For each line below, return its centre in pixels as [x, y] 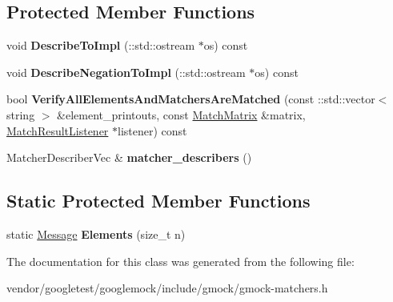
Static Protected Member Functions [158, 201]
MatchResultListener [58, 130]
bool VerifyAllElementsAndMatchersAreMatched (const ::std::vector [191, 99]
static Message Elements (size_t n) [96, 234]
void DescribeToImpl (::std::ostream [101, 45]
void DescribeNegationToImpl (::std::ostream [126, 72]
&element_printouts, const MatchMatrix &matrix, [181, 114]
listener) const [152, 130]
